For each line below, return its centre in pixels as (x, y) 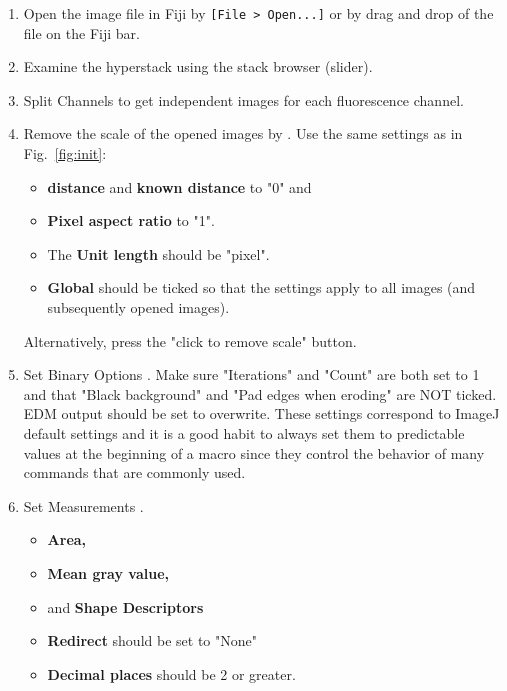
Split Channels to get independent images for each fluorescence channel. (243, 99)
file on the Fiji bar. (81, 32)
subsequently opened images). (138, 307)
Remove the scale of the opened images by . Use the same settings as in (243, 133)
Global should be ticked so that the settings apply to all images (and (261, 287)
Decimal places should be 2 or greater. (171, 673)
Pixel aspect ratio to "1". (131, 220)
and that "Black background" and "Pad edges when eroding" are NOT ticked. (260, 393)
